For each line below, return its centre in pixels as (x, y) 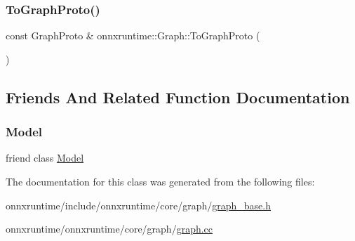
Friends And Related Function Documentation (178, 97)
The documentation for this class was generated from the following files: (160, 181)
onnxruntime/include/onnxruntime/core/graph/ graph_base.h (138, 205)
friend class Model (45, 158)
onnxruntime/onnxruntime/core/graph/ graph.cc (109, 229)
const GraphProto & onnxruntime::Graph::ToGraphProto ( (133, 35)
